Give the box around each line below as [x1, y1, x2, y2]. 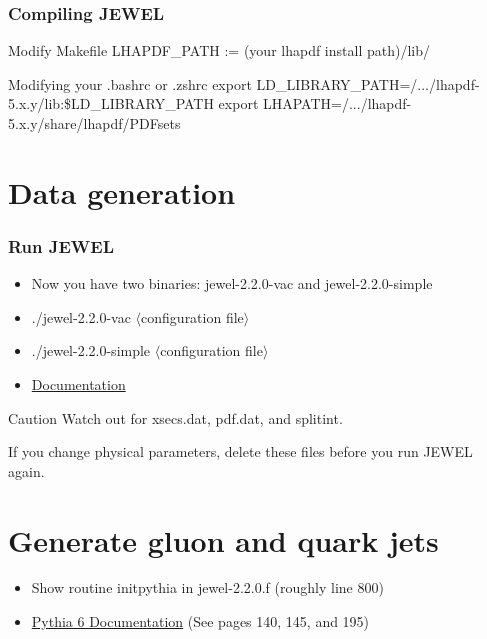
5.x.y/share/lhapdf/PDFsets [8, 113, 181, 133]
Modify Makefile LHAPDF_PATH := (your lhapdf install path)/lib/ [8, 40, 430, 61]
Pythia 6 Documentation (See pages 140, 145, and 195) [31, 611, 370, 632]
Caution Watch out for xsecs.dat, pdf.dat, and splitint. [8, 407, 343, 428]
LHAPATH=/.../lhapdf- [262, 93, 412, 114]
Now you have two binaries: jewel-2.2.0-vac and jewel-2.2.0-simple [31, 273, 433, 294]
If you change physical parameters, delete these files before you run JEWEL [8, 441, 473, 462]
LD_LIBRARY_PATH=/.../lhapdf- [256, 73, 480, 94]
